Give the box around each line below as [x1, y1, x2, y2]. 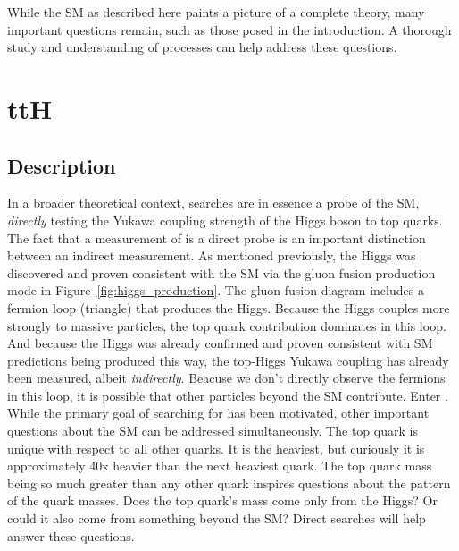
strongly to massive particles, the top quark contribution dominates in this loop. [7, 316, 446, 335]
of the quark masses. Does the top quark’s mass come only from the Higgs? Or [7, 491, 438, 510]
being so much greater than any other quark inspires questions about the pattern [7, 473, 451, 492]
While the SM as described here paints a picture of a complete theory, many [7, 3, 425, 21]
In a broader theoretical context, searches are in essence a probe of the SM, [7, 193, 420, 212]
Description [7, 151, 116, 179]
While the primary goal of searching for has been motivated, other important [7, 403, 430, 422]
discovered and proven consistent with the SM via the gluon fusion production [7, 263, 436, 282]
